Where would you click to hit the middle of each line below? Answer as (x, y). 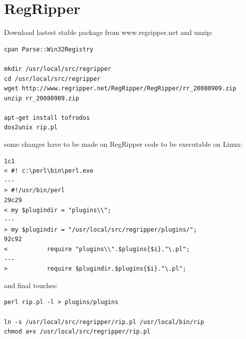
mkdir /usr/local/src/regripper (58, 69)
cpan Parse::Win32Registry (49, 49)
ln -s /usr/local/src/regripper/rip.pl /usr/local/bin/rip (104, 322)
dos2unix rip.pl (31, 128)
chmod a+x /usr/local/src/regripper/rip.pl (77, 332)
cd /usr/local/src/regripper (52, 79)
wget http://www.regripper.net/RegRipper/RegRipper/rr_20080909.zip (120, 89)
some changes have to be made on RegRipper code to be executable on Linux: (123, 144)
